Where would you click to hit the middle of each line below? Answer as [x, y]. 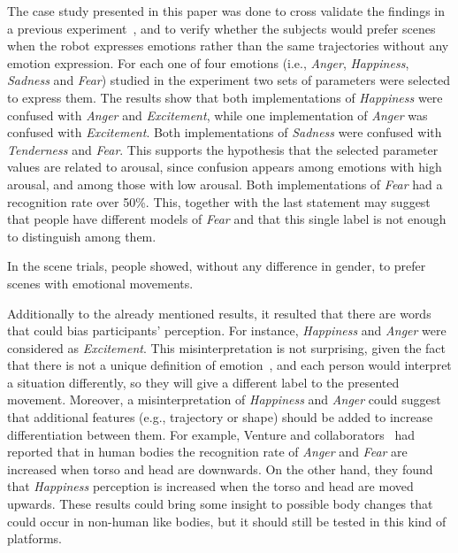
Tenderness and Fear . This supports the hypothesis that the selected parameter [223, 149]
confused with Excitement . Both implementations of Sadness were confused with [225, 132]
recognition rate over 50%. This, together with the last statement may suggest [219, 201]
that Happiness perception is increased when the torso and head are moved [210, 486]
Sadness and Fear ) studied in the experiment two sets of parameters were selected [229, 80]
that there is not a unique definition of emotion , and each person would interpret [229, 365]
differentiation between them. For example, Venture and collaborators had [211, 434]
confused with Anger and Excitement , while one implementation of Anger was [218, 115]
